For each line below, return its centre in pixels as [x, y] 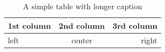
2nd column [82, 26]
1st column [30, 26]
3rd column [135, 26]
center [82, 40]
